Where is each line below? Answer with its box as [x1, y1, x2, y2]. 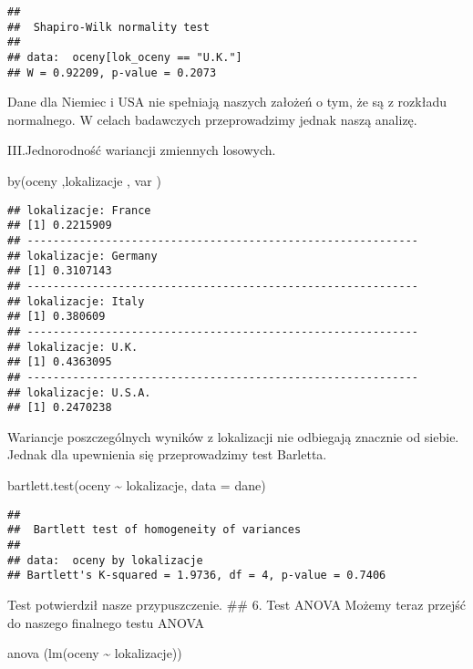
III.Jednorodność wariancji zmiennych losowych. [7, 140, 276, 160]
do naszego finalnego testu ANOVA [7, 612, 204, 632]
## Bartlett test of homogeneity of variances [7, 523, 302, 537]
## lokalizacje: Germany [7, 249, 158, 262]
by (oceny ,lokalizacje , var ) [7, 171, 161, 190]
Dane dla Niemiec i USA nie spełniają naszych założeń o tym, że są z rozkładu [7, 92, 447, 111]
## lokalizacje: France [7, 203, 151, 217]
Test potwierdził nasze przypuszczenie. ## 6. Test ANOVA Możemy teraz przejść [7, 594, 466, 613]
